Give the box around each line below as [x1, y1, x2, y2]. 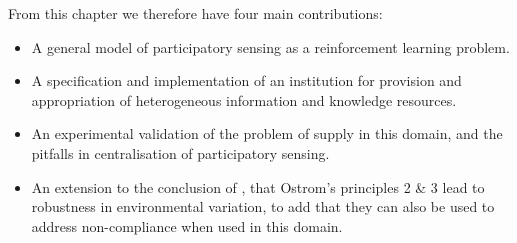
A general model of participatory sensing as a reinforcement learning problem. [31, 36, 510, 57]
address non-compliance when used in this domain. [31, 215, 343, 236]
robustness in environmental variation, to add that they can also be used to [31, 196, 495, 217]
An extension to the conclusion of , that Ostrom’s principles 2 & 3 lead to [31, 176, 485, 197]
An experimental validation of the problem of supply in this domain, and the [31, 123, 503, 144]
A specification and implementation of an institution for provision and [31, 70, 462, 91]
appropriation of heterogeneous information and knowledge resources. [31, 89, 457, 110]
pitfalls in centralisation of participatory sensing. [31, 142, 330, 163]
